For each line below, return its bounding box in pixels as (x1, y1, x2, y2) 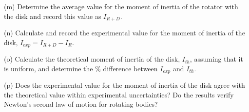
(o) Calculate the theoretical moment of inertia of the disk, (4, 54, 180, 64)
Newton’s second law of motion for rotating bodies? (4, 99, 158, 109)
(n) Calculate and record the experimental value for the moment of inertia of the (4, 28, 245, 38)
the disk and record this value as (4, 11, 101, 21)
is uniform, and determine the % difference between (4, 63, 158, 73)
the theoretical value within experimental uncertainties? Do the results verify (4, 89, 234, 99)
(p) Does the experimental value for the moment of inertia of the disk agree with (4, 80, 245, 90)
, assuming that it (190, 54, 243, 64)
